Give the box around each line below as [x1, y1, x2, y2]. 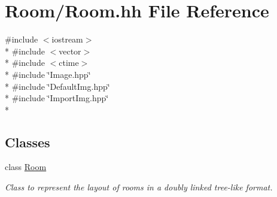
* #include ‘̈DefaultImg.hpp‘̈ [5, 80, 110, 92]
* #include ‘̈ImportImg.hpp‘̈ [5, 92, 109, 104]
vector [59, 44, 81, 57]
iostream [51, 33, 83, 46]
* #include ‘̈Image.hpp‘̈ [5, 68, 91, 80]
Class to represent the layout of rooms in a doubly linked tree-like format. [5, 181, 273, 193]
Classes [5, 132, 50, 151]
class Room [5, 160, 47, 173]
